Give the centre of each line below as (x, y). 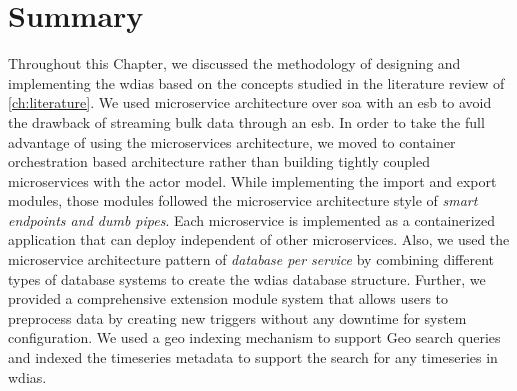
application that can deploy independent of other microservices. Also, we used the (259, 239)
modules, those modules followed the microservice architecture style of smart (243, 200)
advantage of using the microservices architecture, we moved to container (232, 141)
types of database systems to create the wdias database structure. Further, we (247, 278)
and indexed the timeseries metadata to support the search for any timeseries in (253, 357)
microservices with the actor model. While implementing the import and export (252, 180)
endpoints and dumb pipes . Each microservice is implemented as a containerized (251, 219)
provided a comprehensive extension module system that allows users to (228, 298)
